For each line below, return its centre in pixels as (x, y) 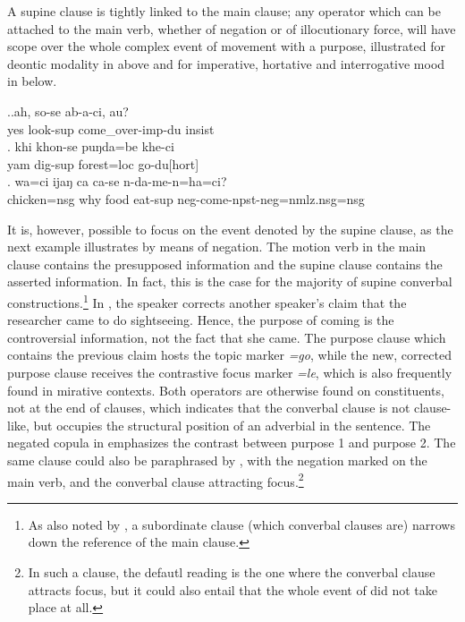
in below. (32, 81)
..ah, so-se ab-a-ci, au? (68, 111)
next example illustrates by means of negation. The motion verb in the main (217, 247)
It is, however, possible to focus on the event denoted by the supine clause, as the (230, 229)
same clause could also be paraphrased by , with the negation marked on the (217, 460)
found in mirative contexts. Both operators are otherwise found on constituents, (226, 390)
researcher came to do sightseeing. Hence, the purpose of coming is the (201, 320)
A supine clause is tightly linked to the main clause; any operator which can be (224, 11)
